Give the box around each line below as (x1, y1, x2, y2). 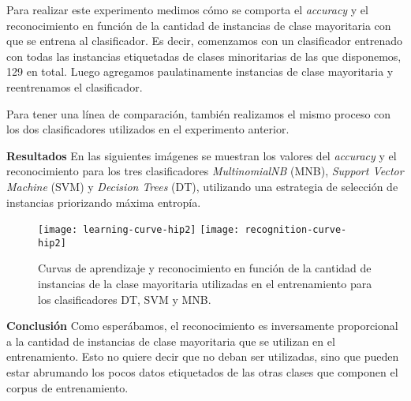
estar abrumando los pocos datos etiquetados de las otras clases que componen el (6, 364, 398, 380)
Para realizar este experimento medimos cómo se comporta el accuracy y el (6, 2, 368, 17)
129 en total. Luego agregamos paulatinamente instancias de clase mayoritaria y (6, 63, 394, 80)
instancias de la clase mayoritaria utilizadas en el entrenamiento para (38, 275, 372, 292)
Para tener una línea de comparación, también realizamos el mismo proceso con (6, 105, 391, 122)
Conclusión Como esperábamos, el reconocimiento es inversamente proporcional (6, 317, 398, 334)
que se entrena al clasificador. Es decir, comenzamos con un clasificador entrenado (6, 32, 403, 49)
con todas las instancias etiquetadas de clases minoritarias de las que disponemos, (6, 47, 402, 64)
